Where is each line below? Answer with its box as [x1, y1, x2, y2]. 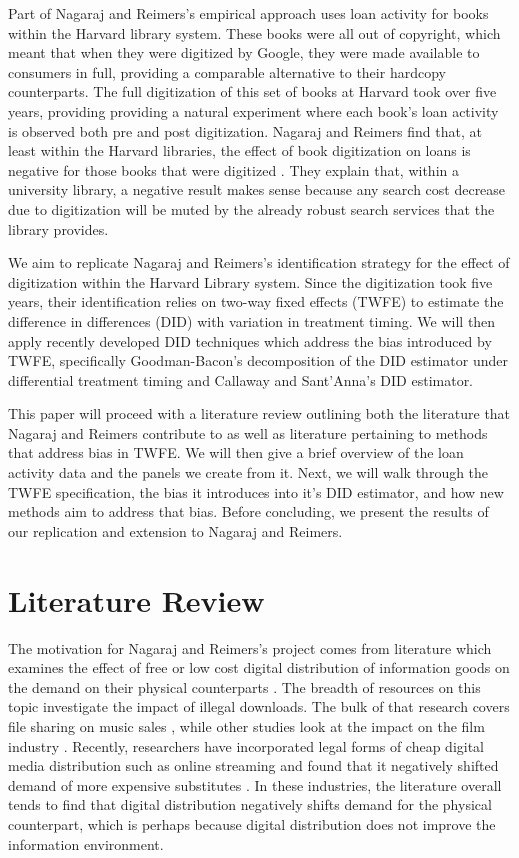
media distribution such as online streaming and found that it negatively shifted [8, 755, 499, 776]
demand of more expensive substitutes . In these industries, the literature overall [8, 774, 502, 795]
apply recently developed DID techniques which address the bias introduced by [8, 330, 492, 351]
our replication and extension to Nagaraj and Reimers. [8, 520, 343, 541]
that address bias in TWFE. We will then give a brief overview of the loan [8, 442, 464, 463]
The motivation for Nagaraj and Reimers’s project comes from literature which [8, 637, 492, 658]
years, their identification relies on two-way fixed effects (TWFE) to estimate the [8, 291, 504, 312]
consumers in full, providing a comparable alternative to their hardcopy [8, 61, 446, 82]
